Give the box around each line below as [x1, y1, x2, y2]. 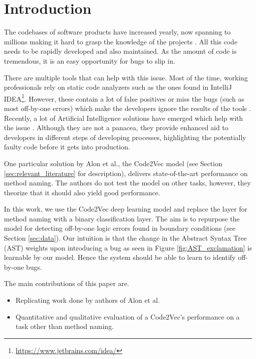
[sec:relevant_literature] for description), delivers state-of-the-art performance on [4, 168, 248, 178]
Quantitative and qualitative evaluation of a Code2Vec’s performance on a [15, 311, 240, 322]
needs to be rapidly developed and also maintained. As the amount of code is [4, 46, 237, 56]
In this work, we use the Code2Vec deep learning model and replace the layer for [4, 204, 248, 214]
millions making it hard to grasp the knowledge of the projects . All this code [4, 36, 238, 46]
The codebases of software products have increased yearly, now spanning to [4, 27, 231, 37]
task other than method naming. [15, 321, 114, 331]
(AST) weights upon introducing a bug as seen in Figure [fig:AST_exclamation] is [4, 242, 252, 252]
